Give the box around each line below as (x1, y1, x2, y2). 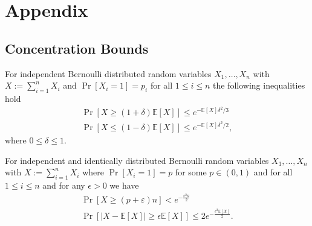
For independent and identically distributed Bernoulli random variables (5, 154, 269, 166)
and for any (42, 178, 85, 191)
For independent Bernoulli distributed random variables (5, 67, 212, 80)
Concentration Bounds (5, 39, 149, 57)
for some (175, 166, 207, 178)
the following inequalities (213, 79, 305, 92)
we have (109, 178, 139, 191)
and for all (253, 166, 293, 178)
